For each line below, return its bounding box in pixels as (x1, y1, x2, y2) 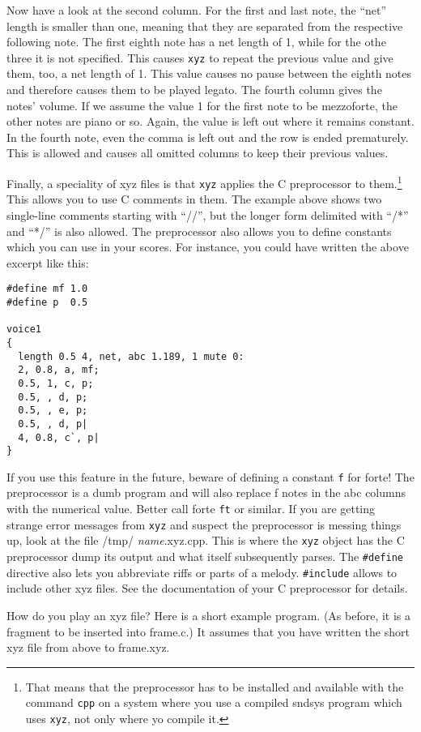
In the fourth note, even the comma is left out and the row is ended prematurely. (6, 128, 409, 145)
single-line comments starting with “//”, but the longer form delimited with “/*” (6, 206, 409, 223)
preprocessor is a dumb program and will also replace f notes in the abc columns (6, 484, 406, 501)
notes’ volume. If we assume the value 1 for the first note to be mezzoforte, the (6, 96, 398, 113)
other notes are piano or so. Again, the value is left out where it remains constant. (6, 113, 415, 130)
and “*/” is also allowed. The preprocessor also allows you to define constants (6, 222, 392, 239)
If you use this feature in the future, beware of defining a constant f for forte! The (6, 468, 415, 485)
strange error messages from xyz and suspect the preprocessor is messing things (6, 516, 402, 533)
